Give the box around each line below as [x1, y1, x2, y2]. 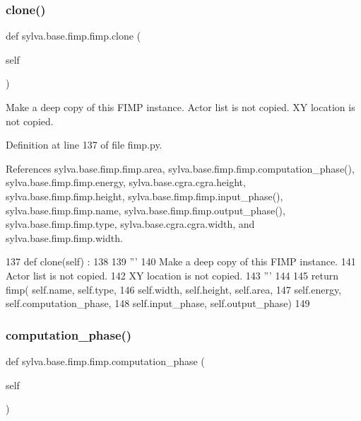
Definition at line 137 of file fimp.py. [6, 137, 162, 152]
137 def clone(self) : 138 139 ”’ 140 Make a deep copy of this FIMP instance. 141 [6, 254, 356, 269]
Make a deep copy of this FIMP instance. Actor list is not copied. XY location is [6, 100, 355, 114]
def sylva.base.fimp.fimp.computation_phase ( [6, 353, 205, 368]
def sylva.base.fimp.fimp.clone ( [6, 28, 141, 43]
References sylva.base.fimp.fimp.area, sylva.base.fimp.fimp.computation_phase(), [6, 161, 355, 175]
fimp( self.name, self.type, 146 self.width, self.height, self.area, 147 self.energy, [6, 282, 342, 296]
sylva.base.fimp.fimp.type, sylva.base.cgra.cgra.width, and [6, 217, 255, 231]
